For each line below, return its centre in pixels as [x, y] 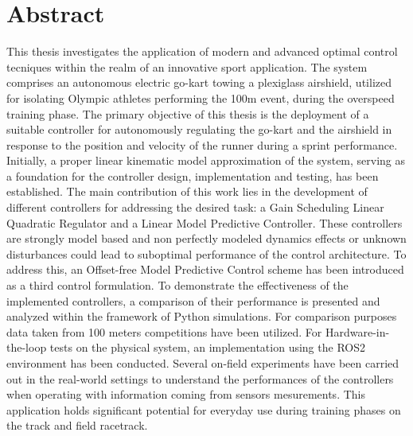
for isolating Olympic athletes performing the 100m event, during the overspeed [201, 97]
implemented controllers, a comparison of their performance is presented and [193, 300]
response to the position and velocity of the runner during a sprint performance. [202, 144]
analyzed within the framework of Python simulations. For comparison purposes [202, 316]
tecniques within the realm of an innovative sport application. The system [187, 66]
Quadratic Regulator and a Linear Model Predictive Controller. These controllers [205, 222]
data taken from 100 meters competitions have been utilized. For [164, 331]
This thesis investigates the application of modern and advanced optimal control [202, 51]
